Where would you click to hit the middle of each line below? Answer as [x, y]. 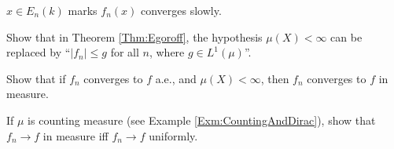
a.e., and [176, 78]
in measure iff [75, 135]
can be [346, 36]
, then [275, 78]
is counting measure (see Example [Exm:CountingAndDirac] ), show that [202, 120]
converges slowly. [181, 10]
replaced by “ [39, 52]
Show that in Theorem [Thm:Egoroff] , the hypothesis [134, 36]
